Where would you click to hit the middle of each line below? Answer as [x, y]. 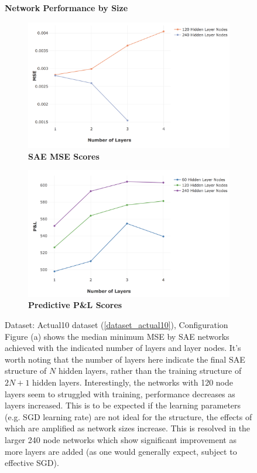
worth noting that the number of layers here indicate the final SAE [125, 359]
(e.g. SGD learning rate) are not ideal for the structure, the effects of [128, 416]
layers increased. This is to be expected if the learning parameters [123, 405]
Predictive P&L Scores [75, 305]
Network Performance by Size [66, 8]
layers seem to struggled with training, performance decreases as [120, 393]
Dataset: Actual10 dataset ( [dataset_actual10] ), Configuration [116, 324]
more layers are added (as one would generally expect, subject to [121, 451]
